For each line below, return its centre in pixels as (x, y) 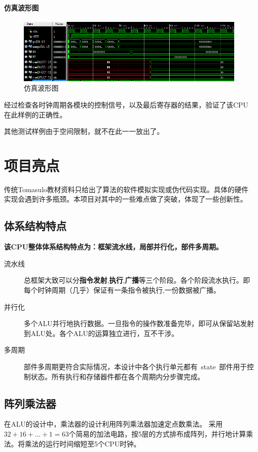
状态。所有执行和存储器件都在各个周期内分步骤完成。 (117, 376)
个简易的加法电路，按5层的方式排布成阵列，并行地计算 (157, 433)
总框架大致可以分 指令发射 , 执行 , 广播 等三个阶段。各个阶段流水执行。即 (137, 280)
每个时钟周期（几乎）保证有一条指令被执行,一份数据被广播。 (122, 290)
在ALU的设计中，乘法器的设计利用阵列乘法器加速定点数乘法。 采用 (113, 424)
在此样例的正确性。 (35, 114)
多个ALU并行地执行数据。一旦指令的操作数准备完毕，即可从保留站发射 (139, 323)
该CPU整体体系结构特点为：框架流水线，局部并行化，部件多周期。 (114, 247)
